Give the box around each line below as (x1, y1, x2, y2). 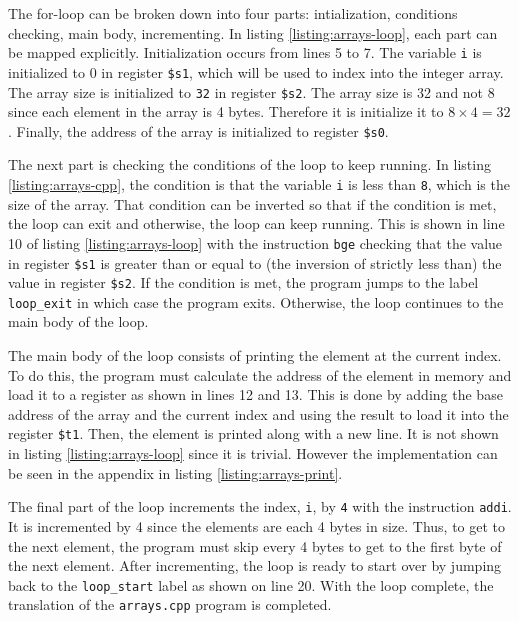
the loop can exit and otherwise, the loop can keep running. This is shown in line (8, 213, 505, 234)
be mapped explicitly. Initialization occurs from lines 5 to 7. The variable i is (8, 42, 482, 63)
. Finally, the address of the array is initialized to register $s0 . (8, 120, 389, 141)
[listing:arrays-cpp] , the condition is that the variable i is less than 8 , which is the (8, 174, 510, 194)
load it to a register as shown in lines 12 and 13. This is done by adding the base (8, 384, 503, 405)
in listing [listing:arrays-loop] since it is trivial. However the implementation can (8, 443, 498, 464)
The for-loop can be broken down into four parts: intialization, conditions (8, 3, 458, 23)
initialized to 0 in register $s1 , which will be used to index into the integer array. (8, 61, 504, 82)
